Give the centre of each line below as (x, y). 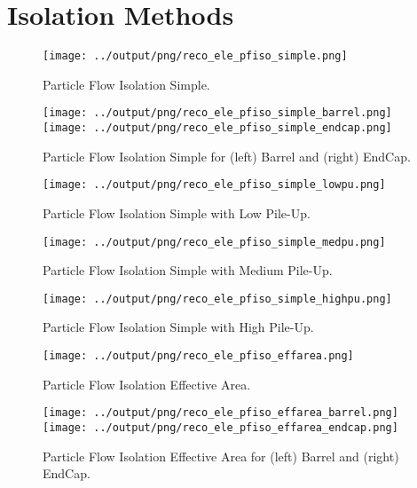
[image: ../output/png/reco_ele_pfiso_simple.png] (195, 56)
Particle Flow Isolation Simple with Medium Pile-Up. (188, 270)
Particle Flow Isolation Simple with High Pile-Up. (178, 327)
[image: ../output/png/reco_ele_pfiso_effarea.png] (198, 356)
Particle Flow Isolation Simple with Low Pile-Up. (177, 213)
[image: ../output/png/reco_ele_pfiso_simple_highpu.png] (217, 299)
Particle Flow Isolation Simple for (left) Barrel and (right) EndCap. (227, 156)
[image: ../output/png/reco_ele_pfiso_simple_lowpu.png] (214, 185)
